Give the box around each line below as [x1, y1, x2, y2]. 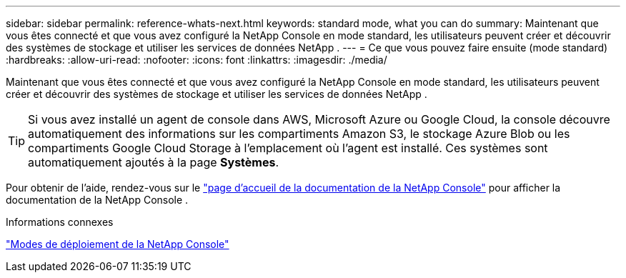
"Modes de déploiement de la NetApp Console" [6, 238, 229, 250]
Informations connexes [6, 216, 114, 228]
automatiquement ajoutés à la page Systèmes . [28, 155, 279, 169]
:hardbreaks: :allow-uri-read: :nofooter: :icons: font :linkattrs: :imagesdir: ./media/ [6, 54, 387, 66]
